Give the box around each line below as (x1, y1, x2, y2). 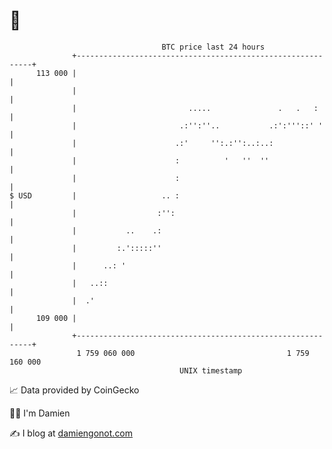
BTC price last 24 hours (161, 42, 266, 52)
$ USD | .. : (9, 190, 181, 201)
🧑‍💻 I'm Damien (9, 407, 71, 419)
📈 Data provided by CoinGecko (9, 384, 140, 396)
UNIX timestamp (179, 365, 243, 376)
